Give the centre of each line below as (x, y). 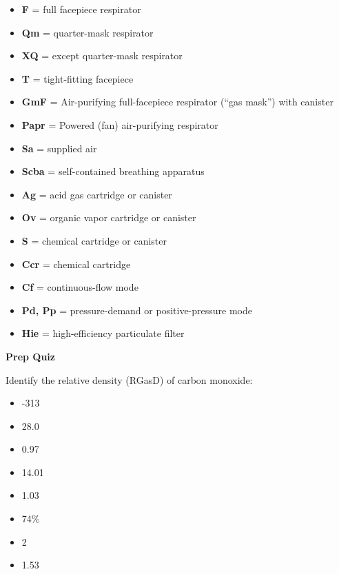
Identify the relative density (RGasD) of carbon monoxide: (129, 379)
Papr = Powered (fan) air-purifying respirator (120, 124)
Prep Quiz (30, 356)
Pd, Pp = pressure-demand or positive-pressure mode (137, 310)
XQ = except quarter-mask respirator (102, 55)
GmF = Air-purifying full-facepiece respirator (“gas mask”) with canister (177, 102)
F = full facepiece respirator (81, 9)
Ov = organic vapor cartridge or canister (109, 217)
